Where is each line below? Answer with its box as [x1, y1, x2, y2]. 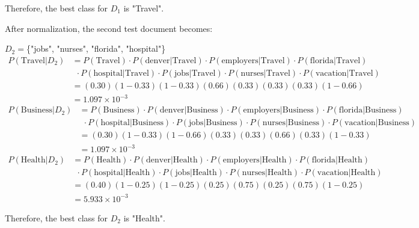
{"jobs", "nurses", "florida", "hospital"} [26, 42, 166, 55]
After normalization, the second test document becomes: [5, 22, 213, 34]
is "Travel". [123, 2, 164, 14]
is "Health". [123, 211, 165, 224]
